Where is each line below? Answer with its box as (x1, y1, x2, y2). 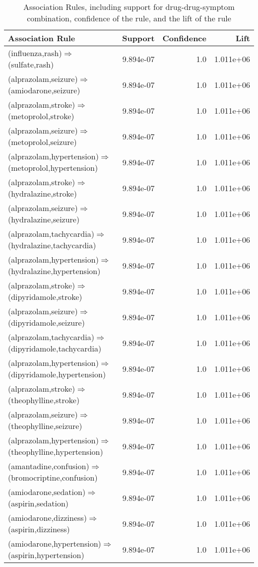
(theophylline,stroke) (8, 394, 80, 406)
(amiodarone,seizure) (8, 84, 80, 96)
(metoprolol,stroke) (8, 110, 74, 122)
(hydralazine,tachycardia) (8, 239, 96, 251)
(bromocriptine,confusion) (8, 472, 98, 483)
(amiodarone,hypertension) (8, 538, 101, 549)
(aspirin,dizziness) (8, 523, 70, 535)
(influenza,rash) (8, 47, 62, 59)
